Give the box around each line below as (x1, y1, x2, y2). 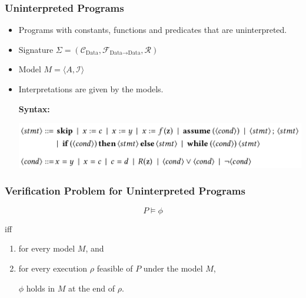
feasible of (97, 262, 133, 274)
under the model (143, 262, 203, 274)
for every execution (18, 262, 88, 274)
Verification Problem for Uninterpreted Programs (5, 183, 245, 198)
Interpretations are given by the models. (18, 83, 164, 95)
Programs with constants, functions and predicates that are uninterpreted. (18, 24, 287, 36)
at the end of (68, 282, 115, 294)
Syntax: (18, 102, 50, 115)
